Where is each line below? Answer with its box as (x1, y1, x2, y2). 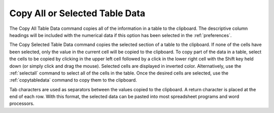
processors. (9, 100, 35, 106)
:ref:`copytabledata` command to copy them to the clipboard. (9, 77, 137, 83)
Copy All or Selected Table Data (9, 8, 146, 19)
